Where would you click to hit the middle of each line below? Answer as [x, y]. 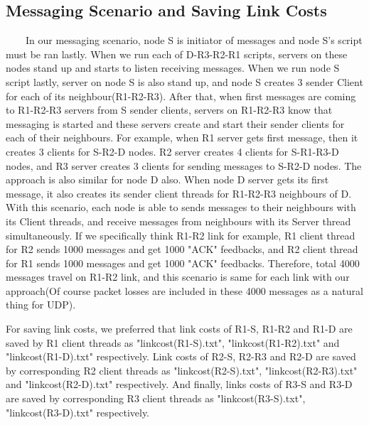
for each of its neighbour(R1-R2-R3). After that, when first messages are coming [181, 96]
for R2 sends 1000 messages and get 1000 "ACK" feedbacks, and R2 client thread [182, 249]
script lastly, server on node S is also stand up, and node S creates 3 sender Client [184, 81]
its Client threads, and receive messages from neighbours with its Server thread [178, 221]
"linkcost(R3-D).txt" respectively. [78, 412]
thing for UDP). [41, 305]
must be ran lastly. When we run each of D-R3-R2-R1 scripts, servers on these [177, 54]
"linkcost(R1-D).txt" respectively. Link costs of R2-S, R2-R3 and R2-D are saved [181, 356]
